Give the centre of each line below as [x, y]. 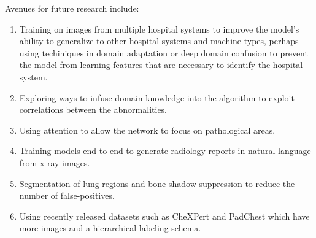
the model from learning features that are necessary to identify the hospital [161, 65]
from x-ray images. [55, 162]
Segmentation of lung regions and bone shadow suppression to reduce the [157, 183]
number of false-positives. [67, 195]
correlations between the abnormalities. [93, 109]
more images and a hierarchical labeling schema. [110, 228]
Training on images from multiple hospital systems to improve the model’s [159, 29]
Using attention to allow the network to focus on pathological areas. [147, 130]
